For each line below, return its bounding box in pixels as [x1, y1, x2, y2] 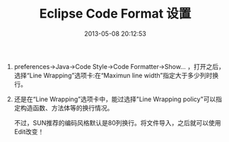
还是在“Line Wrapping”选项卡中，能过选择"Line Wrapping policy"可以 [13, 95, 216, 103]
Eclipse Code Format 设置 [39, 6, 192, 22]
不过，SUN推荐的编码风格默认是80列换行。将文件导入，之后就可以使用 [13, 118, 221, 127]
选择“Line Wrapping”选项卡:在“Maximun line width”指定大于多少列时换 [13, 71, 219, 79]
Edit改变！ [13, 127, 45, 136]
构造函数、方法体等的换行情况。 [20, 103, 114, 112]
